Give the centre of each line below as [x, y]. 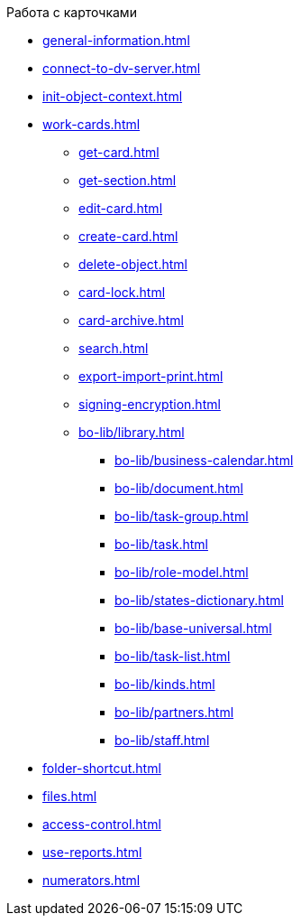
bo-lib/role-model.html [182, 572]
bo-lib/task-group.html [182, 516]
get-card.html [119, 152]
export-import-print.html [151, 376]
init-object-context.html [113, 96]
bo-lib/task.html [161, 544]
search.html [114, 348]
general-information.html [116, 40]
